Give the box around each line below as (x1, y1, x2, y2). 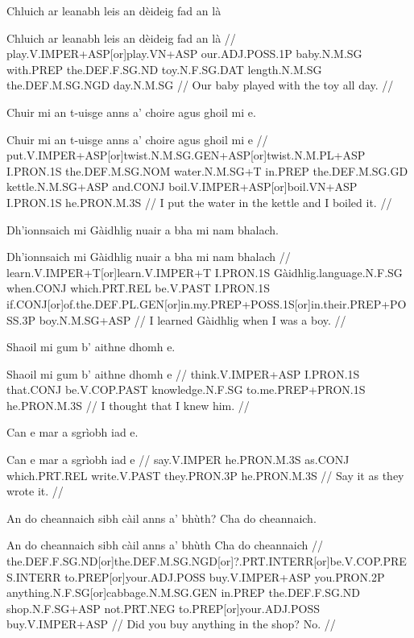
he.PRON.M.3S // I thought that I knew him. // (6, 396, 250, 413)
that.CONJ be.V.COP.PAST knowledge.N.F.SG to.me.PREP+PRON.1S (6, 381, 366, 398)
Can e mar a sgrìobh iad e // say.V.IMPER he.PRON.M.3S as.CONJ (6, 451, 350, 468)
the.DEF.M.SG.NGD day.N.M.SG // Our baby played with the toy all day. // (6, 77, 394, 93)
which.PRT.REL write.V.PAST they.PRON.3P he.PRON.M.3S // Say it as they (6, 466, 404, 483)
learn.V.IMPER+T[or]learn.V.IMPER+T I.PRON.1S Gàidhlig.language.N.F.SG (6, 263, 403, 280)
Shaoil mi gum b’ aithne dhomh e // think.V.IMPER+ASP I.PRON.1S (6, 365, 360, 382)
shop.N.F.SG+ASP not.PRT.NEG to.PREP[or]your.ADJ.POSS (6, 599, 320, 616)
